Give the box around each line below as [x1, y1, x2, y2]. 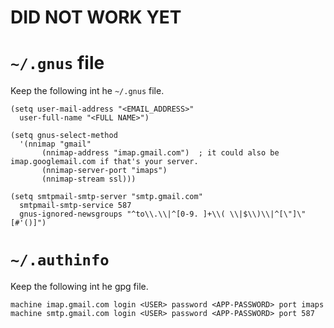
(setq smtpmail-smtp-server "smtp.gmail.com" [10, 192, 203, 202]
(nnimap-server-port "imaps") [41, 166, 168, 176]
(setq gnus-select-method [10, 131, 118, 141]
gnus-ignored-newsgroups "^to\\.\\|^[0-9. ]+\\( [19, 209, 226, 220]
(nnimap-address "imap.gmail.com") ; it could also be [41, 148, 280, 158]
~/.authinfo [10, 251, 110, 270]
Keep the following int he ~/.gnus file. [10, 85, 165, 97]
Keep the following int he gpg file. [10, 281, 149, 293]
